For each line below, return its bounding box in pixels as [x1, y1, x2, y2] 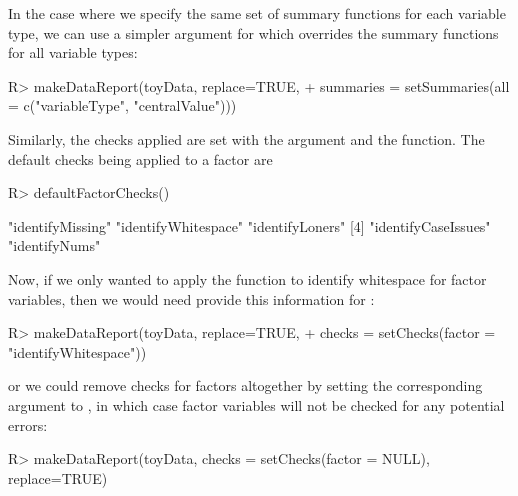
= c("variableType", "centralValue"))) [8, 95, 237, 116]
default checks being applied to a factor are [8, 148, 273, 169]
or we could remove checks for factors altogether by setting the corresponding [8, 375, 483, 396]
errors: [8, 414, 48, 435]
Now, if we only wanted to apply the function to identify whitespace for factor [8, 268, 487, 289]
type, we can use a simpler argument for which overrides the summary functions [8, 22, 499, 43]
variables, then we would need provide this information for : [8, 288, 375, 309]
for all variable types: [8, 42, 138, 63]
